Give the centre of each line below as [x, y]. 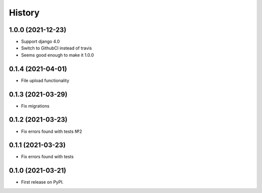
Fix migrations [35, 106]
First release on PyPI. [42, 182]
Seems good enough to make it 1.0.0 [57, 55]
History [24, 13]
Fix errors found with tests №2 [52, 131]
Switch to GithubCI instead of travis [57, 48]
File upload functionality [45, 80]
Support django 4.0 [41, 42]
